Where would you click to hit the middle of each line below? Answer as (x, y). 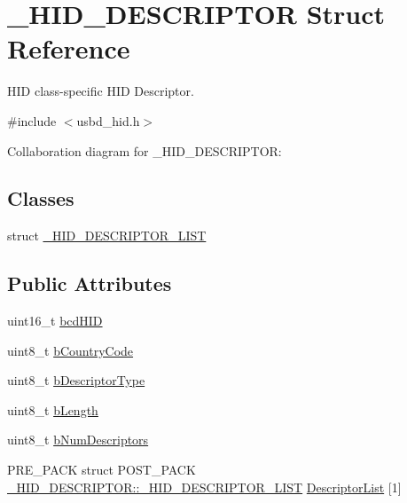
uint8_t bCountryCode (70, 350)
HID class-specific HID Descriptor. (101, 91)
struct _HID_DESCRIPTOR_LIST (107, 236)
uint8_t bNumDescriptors (78, 440)
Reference (69, 48)
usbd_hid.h (108, 120)
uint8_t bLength (53, 409)
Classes (41, 198)
